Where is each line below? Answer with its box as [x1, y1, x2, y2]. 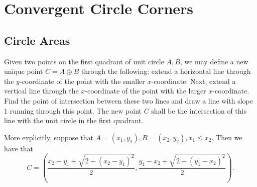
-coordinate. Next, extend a [151, 75, 236, 86]
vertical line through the [4, 85, 79, 96]
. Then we [211, 132, 242, 142]
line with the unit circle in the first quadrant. [4, 115, 144, 126]
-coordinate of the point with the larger [85, 85, 206, 96]
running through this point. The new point [10, 105, 142, 116]
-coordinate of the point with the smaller [19, 75, 145, 86]
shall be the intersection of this [151, 105, 246, 116]
